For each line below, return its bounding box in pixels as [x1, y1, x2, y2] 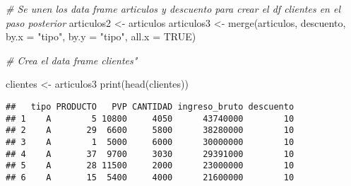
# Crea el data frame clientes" [6, 52, 138, 67]
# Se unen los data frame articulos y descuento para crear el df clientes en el [6, 1, 340, 16]
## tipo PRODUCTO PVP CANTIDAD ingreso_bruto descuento [6, 101, 295, 112]
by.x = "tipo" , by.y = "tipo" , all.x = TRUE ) [6, 29, 196, 44]
